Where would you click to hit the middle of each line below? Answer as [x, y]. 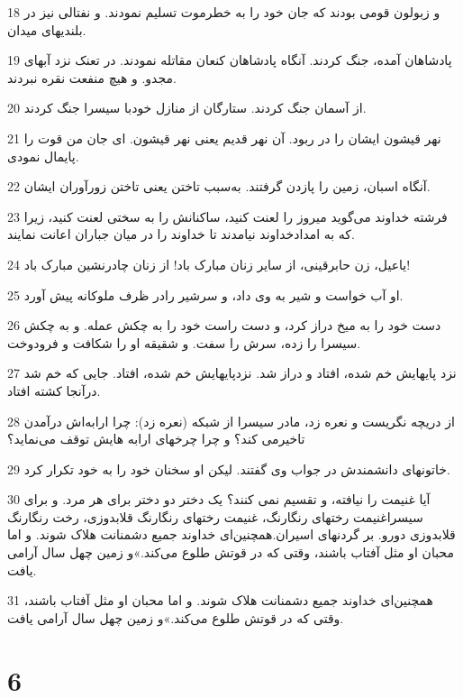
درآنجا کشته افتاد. [54, 390]
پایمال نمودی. [43, 156]
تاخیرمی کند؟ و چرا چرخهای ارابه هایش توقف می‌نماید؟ [156, 439]
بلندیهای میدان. [47, 29]
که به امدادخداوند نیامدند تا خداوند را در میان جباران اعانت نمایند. [181, 234]
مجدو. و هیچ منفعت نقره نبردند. [92, 77]
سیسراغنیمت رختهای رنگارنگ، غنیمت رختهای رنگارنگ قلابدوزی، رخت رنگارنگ [215, 516]
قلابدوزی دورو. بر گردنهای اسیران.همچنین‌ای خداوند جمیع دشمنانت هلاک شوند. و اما [231, 534]
